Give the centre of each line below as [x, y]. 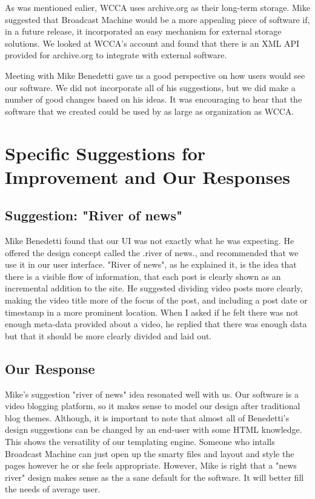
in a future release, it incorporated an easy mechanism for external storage [143, 31]
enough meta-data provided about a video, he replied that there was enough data [156, 324]
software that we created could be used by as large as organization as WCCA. [150, 111]
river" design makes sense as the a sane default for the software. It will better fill [154, 477]
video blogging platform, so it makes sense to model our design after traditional [153, 406]
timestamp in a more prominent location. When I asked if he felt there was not [152, 312]
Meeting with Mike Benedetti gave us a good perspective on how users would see [155, 75]
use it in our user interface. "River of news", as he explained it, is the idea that [151, 264]
